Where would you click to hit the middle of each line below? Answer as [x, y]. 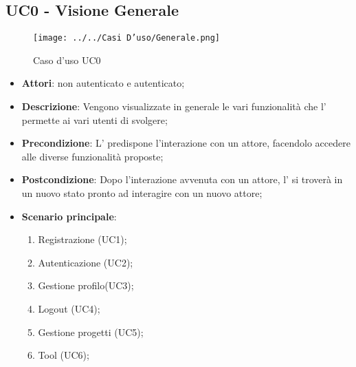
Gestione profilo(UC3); [86, 285]
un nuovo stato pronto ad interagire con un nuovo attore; [142, 193]
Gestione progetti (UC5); [91, 332]
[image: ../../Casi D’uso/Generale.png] [127, 38]
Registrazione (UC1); [82, 239]
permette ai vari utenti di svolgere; [94, 119]
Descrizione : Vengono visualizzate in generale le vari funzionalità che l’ [174, 106]
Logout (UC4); [69, 308]
